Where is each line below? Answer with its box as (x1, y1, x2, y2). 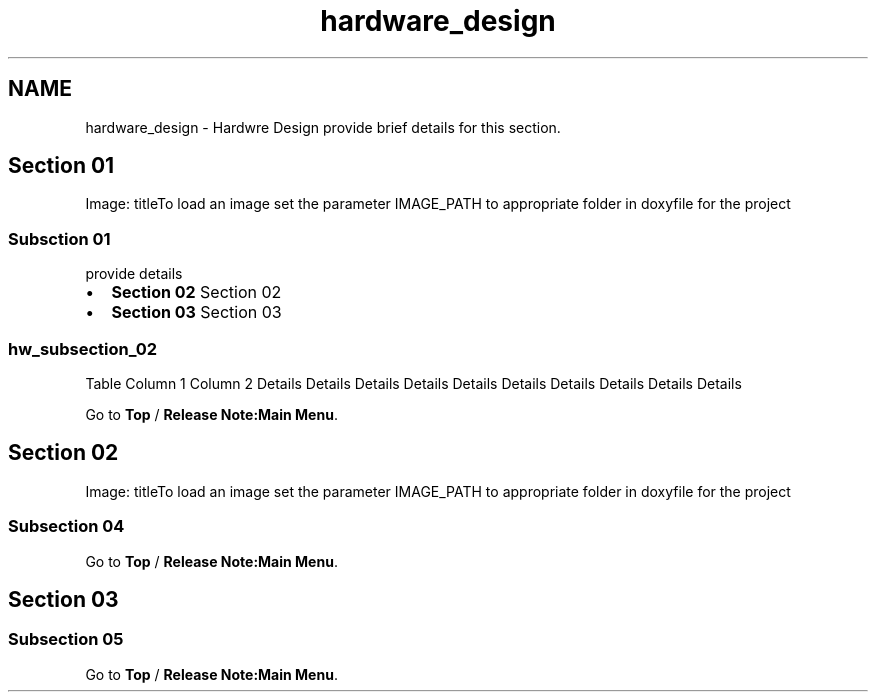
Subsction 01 (8, 228, 111, 249)
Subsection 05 (8, 629, 124, 650)
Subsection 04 (8, 516, 125, 537)
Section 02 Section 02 (111, 282, 282, 303)
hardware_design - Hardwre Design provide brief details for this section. (85, 118, 561, 136)
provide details (85, 265, 183, 283)
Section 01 (8, 153, 115, 179)
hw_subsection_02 (8, 338, 158, 359)
